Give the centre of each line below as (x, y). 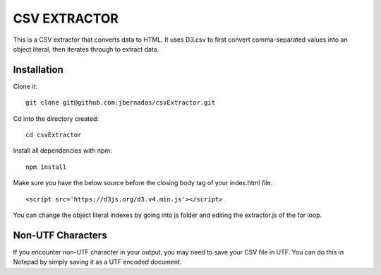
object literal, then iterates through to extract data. (86, 49)
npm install (46, 167)
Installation (38, 70)
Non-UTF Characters (60, 235)
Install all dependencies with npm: (62, 151)
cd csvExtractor (54, 135)
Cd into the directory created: (56, 118)
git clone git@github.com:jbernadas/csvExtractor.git (120, 103)
